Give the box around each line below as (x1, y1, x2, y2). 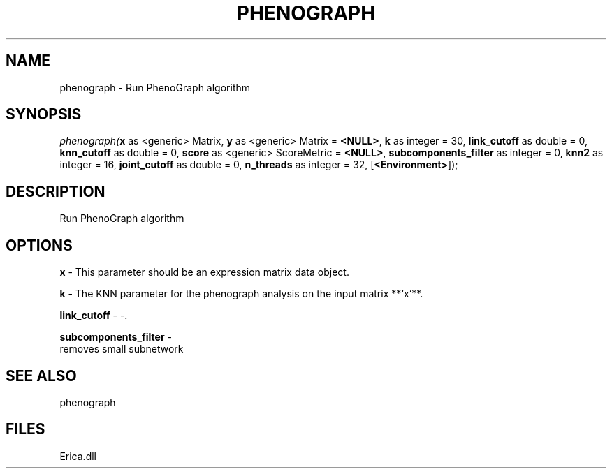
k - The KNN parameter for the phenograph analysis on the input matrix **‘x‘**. (59, 288, 423, 300)
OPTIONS (6, 236, 73, 254)
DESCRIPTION (6, 182, 105, 200)
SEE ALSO (6, 366, 77, 385)
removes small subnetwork (59, 343, 184, 355)
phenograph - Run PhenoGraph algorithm (59, 81, 251, 94)
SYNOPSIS (6, 105, 82, 124)
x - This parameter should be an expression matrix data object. (59, 266, 349, 279)
